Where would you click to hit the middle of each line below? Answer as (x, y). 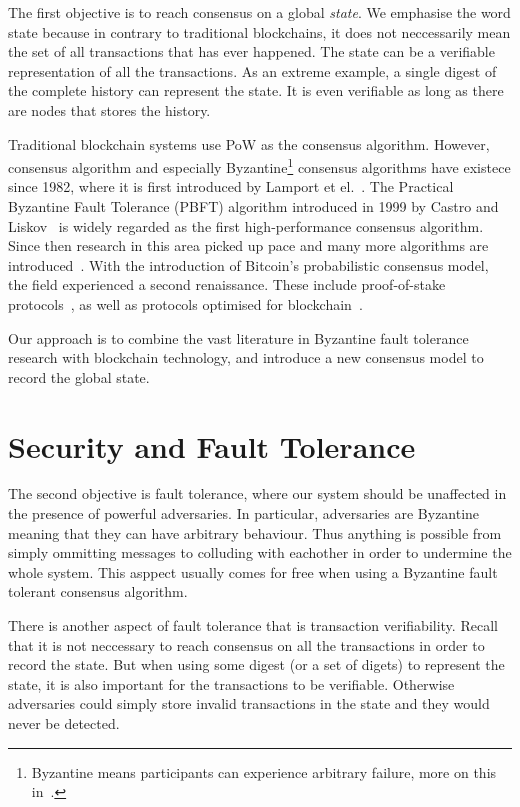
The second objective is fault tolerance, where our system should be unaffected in (257, 493)
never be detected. (64, 723)
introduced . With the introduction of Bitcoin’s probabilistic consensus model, (248, 264)
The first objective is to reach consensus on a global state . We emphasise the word (259, 12)
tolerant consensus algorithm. (98, 591)
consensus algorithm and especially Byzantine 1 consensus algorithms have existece (259, 165)
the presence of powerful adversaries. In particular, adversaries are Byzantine (244, 513)
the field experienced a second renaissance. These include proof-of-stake (227, 284)
